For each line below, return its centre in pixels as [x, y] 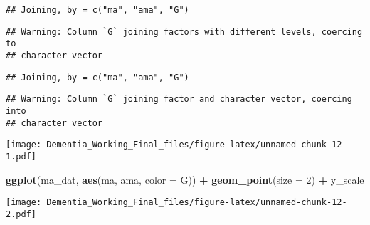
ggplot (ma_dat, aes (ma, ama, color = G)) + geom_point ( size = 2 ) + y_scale [185, 179]
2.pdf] [21, 214]
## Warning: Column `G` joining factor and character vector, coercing [179, 99]
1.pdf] [21, 156]
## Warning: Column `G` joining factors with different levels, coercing [184, 32]
